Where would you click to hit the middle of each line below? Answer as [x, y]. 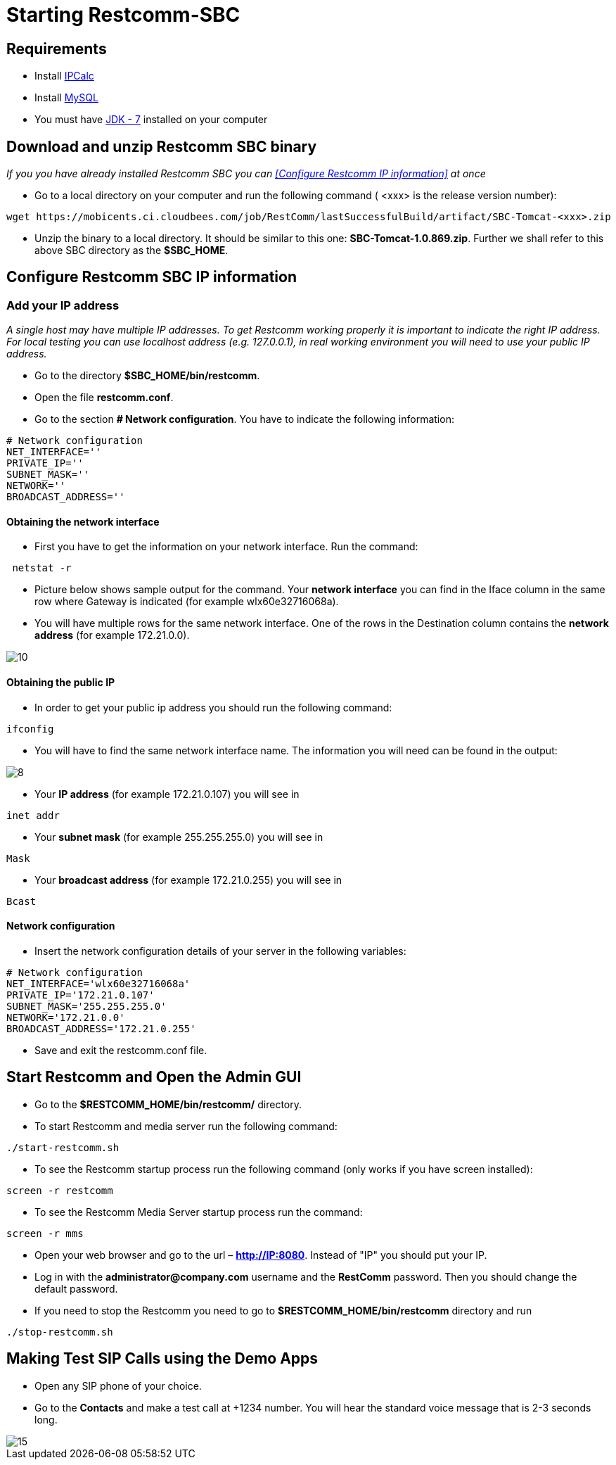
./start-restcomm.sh [63, 1147]
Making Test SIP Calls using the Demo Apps [162, 1359]
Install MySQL [66, 98]
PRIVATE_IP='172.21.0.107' [81, 995]
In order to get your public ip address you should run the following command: [213, 707]
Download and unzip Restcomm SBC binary [162, 146]
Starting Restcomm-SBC [123, 15]
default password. [76, 1288]
